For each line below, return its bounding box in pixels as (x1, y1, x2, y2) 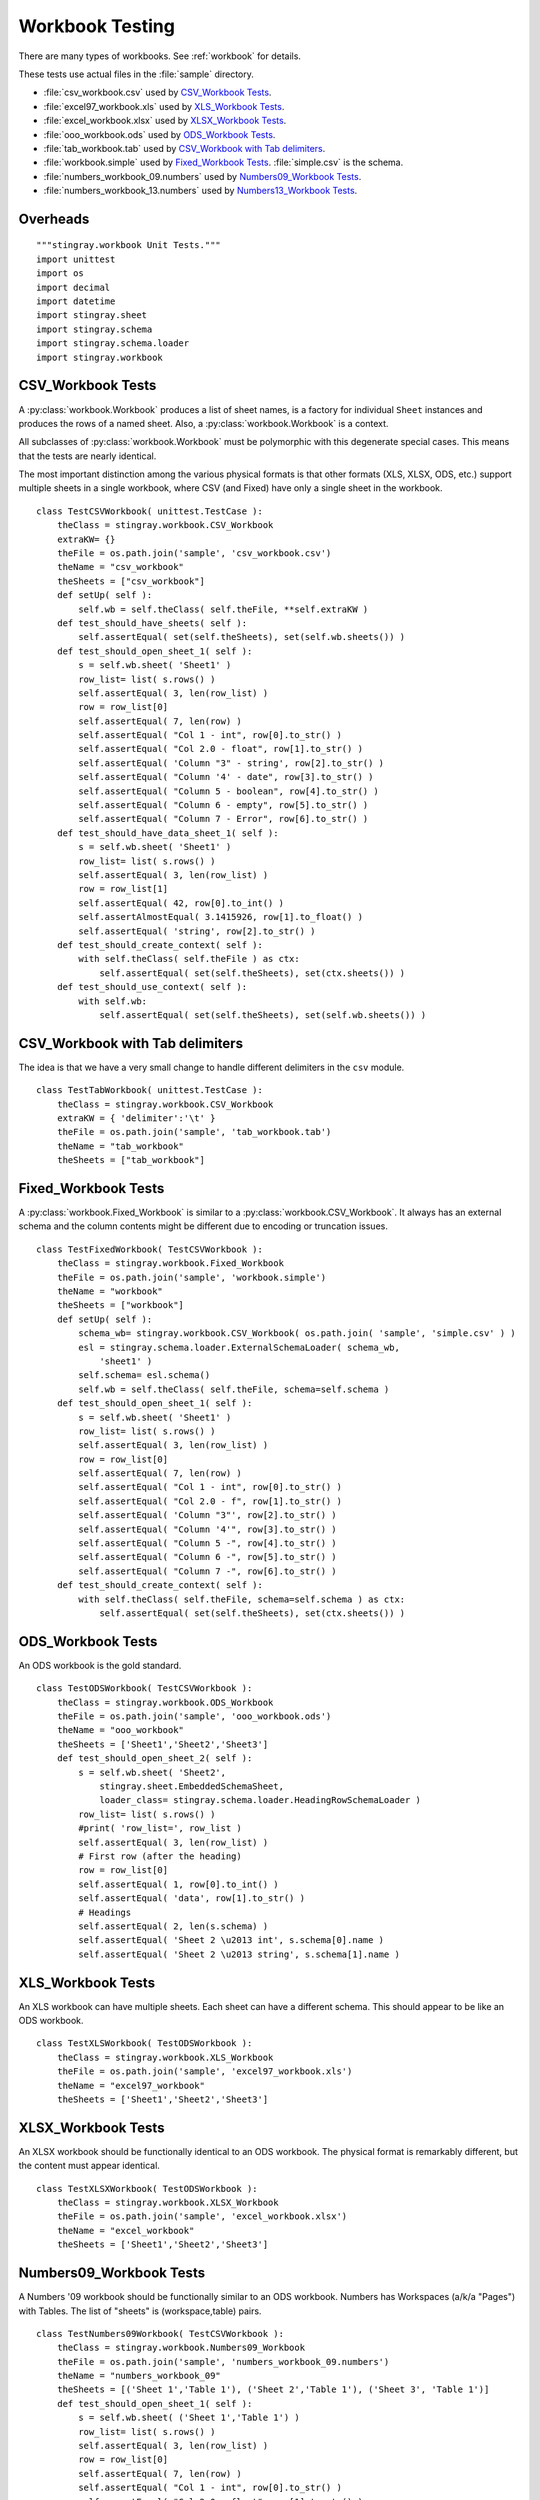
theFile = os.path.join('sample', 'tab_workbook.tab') (56, 1126, 332, 1138)
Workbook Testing (18, 15, 175, 37)
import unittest (36, 253, 116, 265)
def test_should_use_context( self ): (56, 981, 248, 993)
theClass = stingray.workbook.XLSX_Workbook (56, 2197, 279, 2209)
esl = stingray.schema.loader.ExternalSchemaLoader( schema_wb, (78, 1341, 400, 1353)
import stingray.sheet (36, 310, 148, 321)
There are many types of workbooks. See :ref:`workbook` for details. (18, 50, 302, 62)
